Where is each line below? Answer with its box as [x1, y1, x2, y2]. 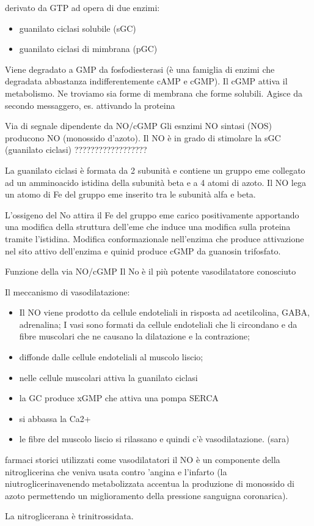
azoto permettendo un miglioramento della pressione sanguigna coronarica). [5, 489, 288, 502]
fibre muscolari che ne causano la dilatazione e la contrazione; [19, 330, 250, 343]
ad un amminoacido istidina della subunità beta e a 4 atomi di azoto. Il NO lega [5, 176, 306, 188]
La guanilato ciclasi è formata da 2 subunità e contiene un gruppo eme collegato [5, 163, 305, 176]
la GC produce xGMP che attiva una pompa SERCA [19, 391, 219, 404]
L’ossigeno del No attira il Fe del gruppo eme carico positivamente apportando [5, 208, 299, 221]
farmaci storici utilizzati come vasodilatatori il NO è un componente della [5, 453, 280, 466]
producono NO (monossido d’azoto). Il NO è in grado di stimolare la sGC [5, 131, 281, 144]
